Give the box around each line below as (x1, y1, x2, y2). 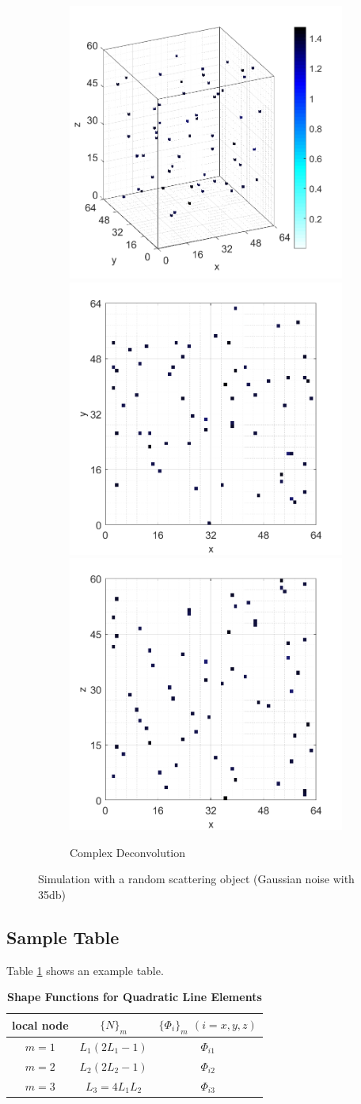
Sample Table (6, 924, 120, 949)
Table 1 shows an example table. (6, 962, 164, 978)
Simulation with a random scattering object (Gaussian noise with (38, 871, 355, 887)
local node (12, 1017, 69, 1034)
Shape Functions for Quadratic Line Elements (6, 988, 262, 1005)
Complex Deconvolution (70, 844, 186, 860)
